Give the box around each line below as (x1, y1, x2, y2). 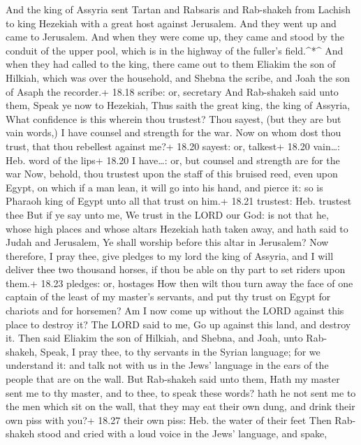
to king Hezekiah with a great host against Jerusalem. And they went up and (6, 15, 337, 30)
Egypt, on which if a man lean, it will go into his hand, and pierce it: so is (6, 180, 323, 194)
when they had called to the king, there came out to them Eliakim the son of (6, 57, 336, 71)
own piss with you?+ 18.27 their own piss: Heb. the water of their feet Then (6, 412, 332, 427)
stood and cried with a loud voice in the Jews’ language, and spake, (37, 426, 327, 441)
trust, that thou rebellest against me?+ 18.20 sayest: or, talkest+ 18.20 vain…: (6, 138, 340, 153)
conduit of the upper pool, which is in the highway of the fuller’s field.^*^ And (6, 43, 344, 57)
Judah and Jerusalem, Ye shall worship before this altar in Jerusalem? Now (6, 235, 329, 249)
